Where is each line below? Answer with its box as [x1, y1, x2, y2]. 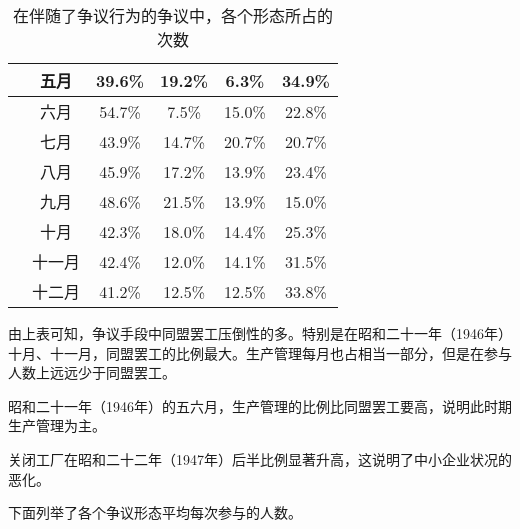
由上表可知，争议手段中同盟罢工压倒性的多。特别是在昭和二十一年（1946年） [8, 323, 512, 343]
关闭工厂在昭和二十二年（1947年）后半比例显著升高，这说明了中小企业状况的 [8, 448, 512, 469]
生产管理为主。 [8, 415, 106, 436]
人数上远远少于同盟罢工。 [8, 362, 176, 383]
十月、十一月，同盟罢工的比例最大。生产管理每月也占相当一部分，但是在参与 [8, 342, 512, 363]
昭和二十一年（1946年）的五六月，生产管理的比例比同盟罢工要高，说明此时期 [8, 395, 512, 416]
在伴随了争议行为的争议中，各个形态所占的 [12, 4, 333, 27]
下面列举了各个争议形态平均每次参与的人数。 [8, 502, 302, 523]
